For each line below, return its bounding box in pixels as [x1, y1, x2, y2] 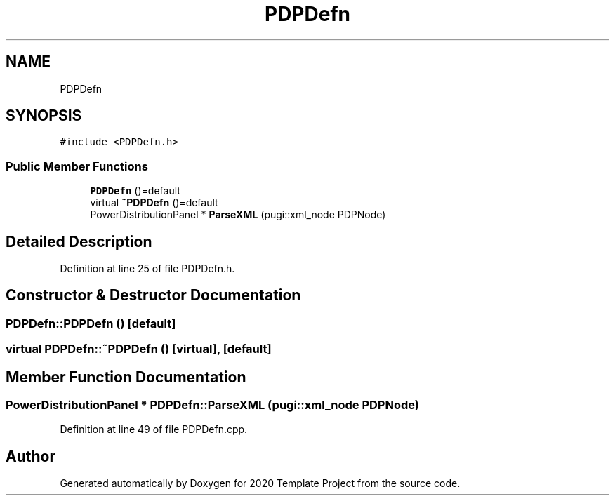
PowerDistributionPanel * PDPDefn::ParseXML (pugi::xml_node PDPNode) [6, 398, 419, 413]
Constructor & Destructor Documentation [6, 286, 301, 305]
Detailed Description [6, 232, 152, 250]
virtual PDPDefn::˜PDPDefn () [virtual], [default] [6, 342, 272, 356]
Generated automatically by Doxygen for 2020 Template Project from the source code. [60, 477, 461, 490]
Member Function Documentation [6, 368, 246, 386]
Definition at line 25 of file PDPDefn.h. [60, 262, 235, 275]
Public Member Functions [6, 159, 148, 173]
